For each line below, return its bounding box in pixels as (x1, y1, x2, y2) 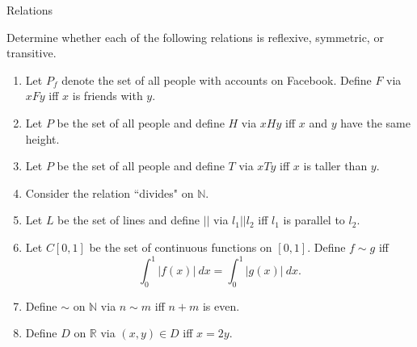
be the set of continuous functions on (89, 238, 272, 255)
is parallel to (283, 211, 345, 228)
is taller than (303, 157, 368, 174)
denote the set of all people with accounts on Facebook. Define (61, 71, 372, 88)
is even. (202, 297, 240, 314)
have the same (340, 114, 411, 131)
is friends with (72, 87, 143, 104)
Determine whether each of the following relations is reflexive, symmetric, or (6, 28, 384, 45)
